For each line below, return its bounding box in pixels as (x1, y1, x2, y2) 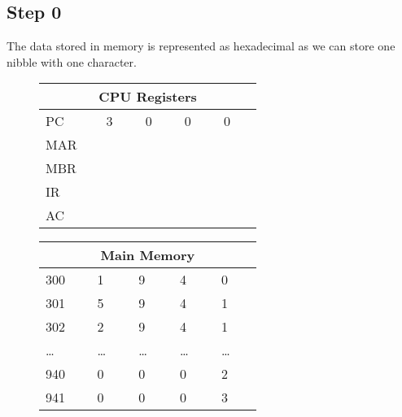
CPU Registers (98, 87, 197, 106)
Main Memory (100, 245, 195, 265)
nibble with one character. (7, 53, 137, 70)
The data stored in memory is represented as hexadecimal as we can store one (7, 37, 395, 54)
